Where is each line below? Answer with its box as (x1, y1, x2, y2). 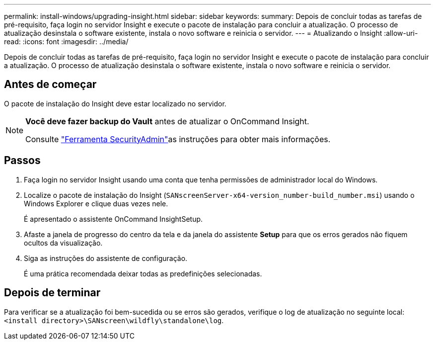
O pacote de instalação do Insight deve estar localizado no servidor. (4, 99, 226, 108)
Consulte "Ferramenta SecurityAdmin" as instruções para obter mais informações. (25, 134, 331, 144)
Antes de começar (4, 78, 97, 91)
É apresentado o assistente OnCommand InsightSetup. (24, 214, 203, 223)
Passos (4, 154, 41, 167)
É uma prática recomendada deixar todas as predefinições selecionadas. (24, 269, 262, 278)
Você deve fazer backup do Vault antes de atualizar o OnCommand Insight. (25, 116, 309, 126)
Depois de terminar (4, 286, 101, 299)
